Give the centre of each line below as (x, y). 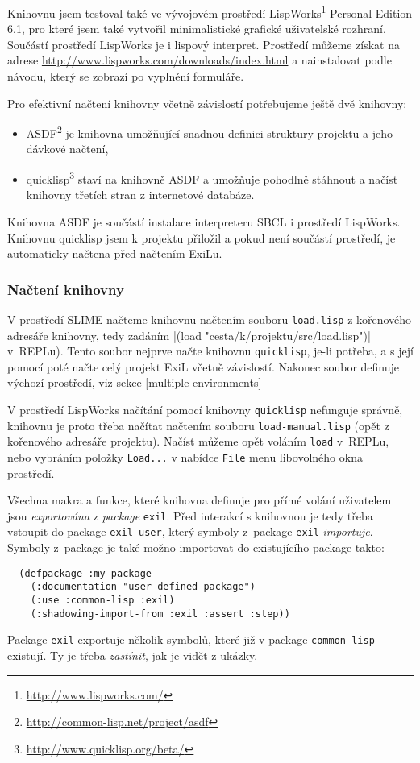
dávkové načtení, (67, 149)
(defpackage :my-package (85, 573)
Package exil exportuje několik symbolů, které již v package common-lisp (191, 639)
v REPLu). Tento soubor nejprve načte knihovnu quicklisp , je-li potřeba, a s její (210, 351)
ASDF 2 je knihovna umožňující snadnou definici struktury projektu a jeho (210, 132)
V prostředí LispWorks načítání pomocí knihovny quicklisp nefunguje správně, (205, 409)
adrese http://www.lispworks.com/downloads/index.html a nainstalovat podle (200, 60)
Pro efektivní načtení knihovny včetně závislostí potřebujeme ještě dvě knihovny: (207, 103)
